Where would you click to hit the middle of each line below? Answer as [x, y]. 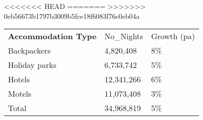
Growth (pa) [173, 36]
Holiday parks [32, 65]
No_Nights [124, 36]
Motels [20, 94]
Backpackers [29, 51]
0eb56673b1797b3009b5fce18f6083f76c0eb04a [72, 16]
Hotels [19, 79]
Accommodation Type [52, 36]
